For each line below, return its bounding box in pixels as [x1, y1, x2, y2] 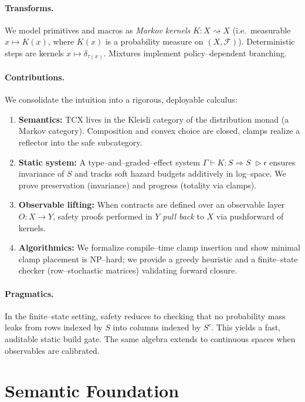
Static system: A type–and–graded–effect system [18, 156, 200, 168]
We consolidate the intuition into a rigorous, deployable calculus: [5, 93, 238, 106]
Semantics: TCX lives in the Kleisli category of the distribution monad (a [18, 113, 289, 125]
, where [48, 35, 74, 48]
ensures [269, 156, 296, 168]
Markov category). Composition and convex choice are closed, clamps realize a [18, 124, 300, 137]
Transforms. [5, 1, 54, 13]
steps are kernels [5, 46, 64, 59]
